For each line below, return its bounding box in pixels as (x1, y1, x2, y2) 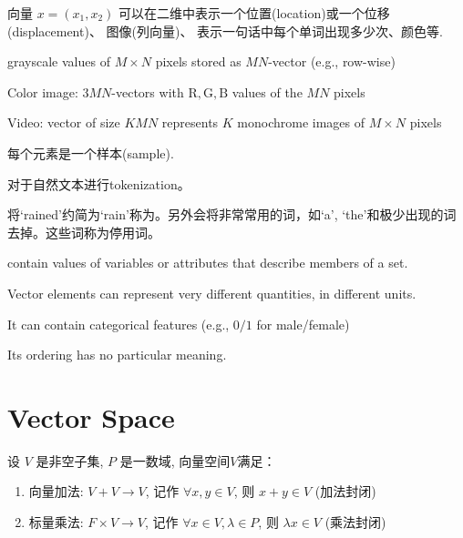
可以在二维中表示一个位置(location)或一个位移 (118, 4, 390, 22)
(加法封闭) (314, 482, 376, 501)
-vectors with (111, 82, 184, 101)
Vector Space (7, 398, 175, 435)
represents (161, 113, 219, 132)
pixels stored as (155, 52, 242, 71)
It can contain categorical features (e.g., (7, 314, 230, 333)
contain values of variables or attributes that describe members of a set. (7, 253, 408, 272)
